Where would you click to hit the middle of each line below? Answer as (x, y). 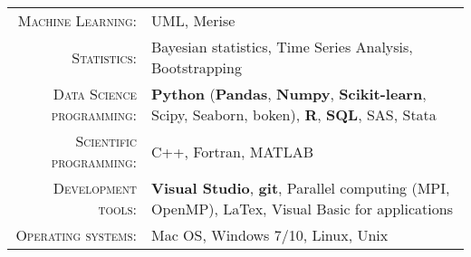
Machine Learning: (77, 20)
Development (95, 188)
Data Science (95, 94)
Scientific (106, 141)
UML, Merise (193, 20)
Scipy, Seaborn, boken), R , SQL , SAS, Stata (293, 114)
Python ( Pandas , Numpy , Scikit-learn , (288, 94)
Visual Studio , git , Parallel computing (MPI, (300, 188)
